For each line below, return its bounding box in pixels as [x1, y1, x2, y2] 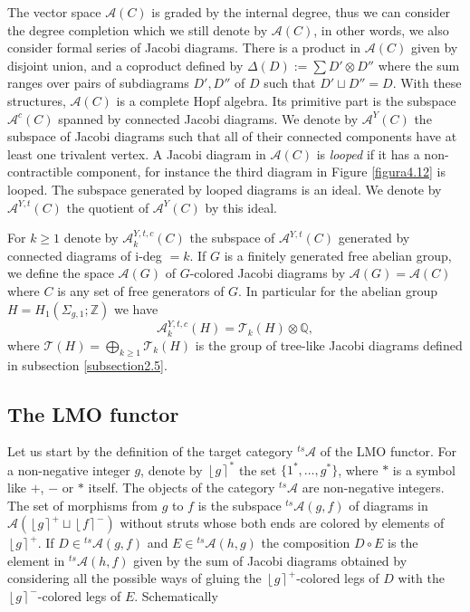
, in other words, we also [313, 20, 449, 39]
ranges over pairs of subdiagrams [7, 73, 189, 92]
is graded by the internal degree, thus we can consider [151, 3, 451, 21]
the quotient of [66, 197, 149, 216]
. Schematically [134, 586, 218, 605]
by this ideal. [205, 197, 277, 216]
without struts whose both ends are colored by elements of [120, 513, 445, 532]
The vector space [7, 3, 101, 21]
